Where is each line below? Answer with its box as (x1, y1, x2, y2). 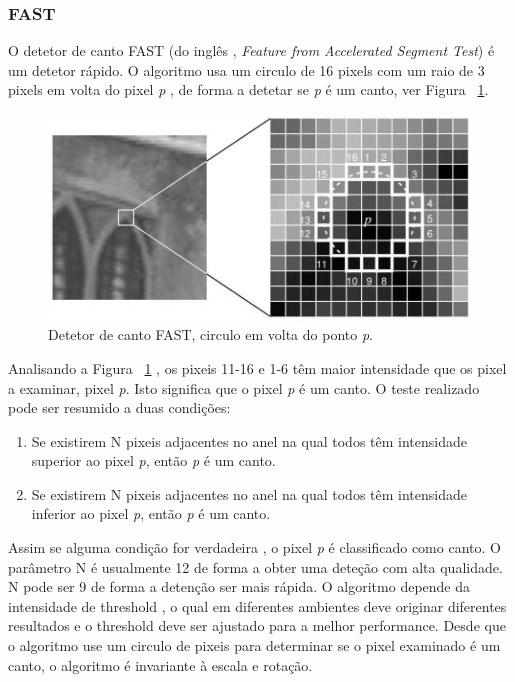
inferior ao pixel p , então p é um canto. (31, 503, 271, 524)
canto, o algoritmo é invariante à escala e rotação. (8, 654, 313, 675)
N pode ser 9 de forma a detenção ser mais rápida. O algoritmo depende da (8, 576, 471, 597)
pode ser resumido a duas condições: (8, 397, 231, 418)
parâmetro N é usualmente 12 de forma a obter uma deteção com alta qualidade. (8, 556, 503, 577)
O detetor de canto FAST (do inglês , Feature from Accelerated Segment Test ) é (8, 40, 495, 61)
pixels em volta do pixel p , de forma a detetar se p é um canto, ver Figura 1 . (8, 79, 489, 100)
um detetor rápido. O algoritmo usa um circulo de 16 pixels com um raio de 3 (8, 59, 485, 80)
